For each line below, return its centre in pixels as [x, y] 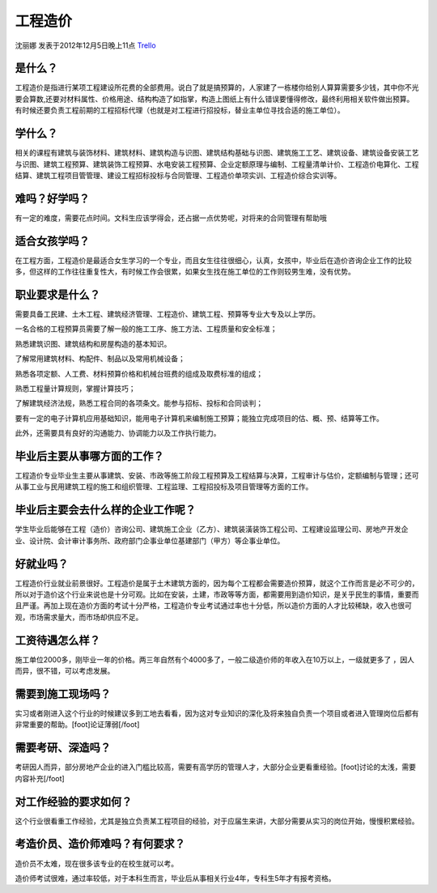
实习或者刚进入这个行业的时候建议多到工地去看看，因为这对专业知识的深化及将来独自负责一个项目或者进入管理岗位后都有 [217, 713]
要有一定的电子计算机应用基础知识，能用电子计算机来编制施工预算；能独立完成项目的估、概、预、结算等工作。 [199, 418]
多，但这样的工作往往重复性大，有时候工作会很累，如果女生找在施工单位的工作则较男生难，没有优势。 [185, 272]
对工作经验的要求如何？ [74, 802]
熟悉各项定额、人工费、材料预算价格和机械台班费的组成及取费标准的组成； [139, 373]
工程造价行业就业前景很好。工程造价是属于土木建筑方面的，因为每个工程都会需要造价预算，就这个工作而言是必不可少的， [217, 583]
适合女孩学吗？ [52, 241]
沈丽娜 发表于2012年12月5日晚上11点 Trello [86, 45]
